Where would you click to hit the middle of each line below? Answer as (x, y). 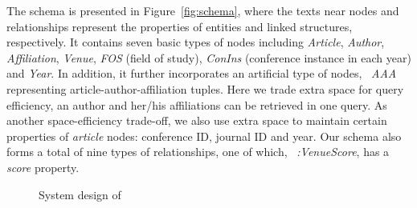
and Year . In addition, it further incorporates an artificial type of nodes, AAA (202, 73)
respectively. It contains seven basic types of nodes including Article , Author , (196, 42)
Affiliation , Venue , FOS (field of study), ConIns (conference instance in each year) (209, 57)
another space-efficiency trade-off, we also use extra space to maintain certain (197, 120)
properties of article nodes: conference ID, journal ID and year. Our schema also (204, 136)
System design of (80, 194)
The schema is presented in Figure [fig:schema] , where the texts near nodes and (203, 10)
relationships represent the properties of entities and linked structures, (180, 26)
